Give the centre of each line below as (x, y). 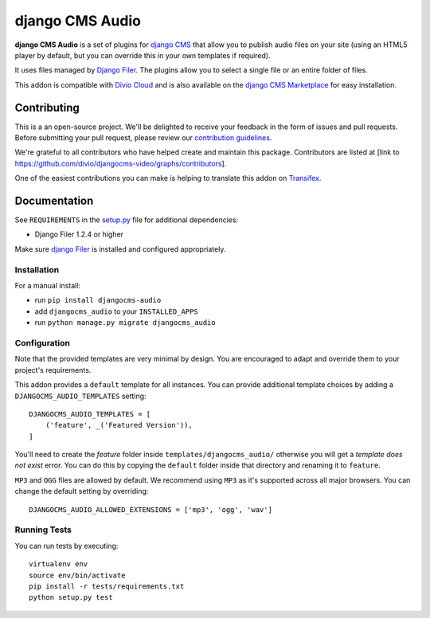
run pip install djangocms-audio (98, 300)
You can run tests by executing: (66, 546)
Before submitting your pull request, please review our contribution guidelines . (143, 138)
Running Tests (43, 530)
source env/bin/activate (77, 575)
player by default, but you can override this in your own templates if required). (143, 55)
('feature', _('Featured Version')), (119, 425)
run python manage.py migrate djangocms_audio (125, 323)
